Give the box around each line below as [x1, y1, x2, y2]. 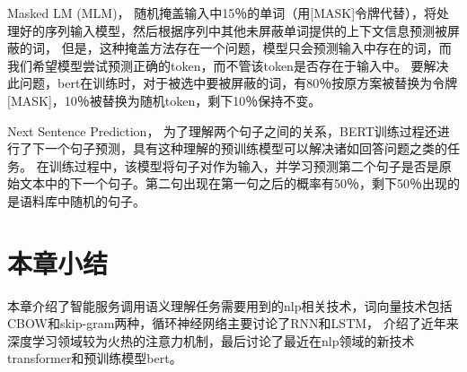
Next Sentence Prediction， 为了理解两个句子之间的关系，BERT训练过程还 [7, 121, 437, 140]
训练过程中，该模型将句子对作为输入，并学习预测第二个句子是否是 [48, 156, 439, 175]
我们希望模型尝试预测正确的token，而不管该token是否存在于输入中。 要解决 [7, 56, 449, 74]
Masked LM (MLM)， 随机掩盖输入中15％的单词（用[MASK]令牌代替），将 [7, 4, 437, 22]
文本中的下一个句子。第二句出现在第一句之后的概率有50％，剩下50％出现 [19, 174, 447, 193]
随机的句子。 [69, 191, 145, 210]
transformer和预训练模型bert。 [7, 349, 182, 368]
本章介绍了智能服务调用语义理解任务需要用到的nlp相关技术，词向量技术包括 [7, 296, 453, 315]
